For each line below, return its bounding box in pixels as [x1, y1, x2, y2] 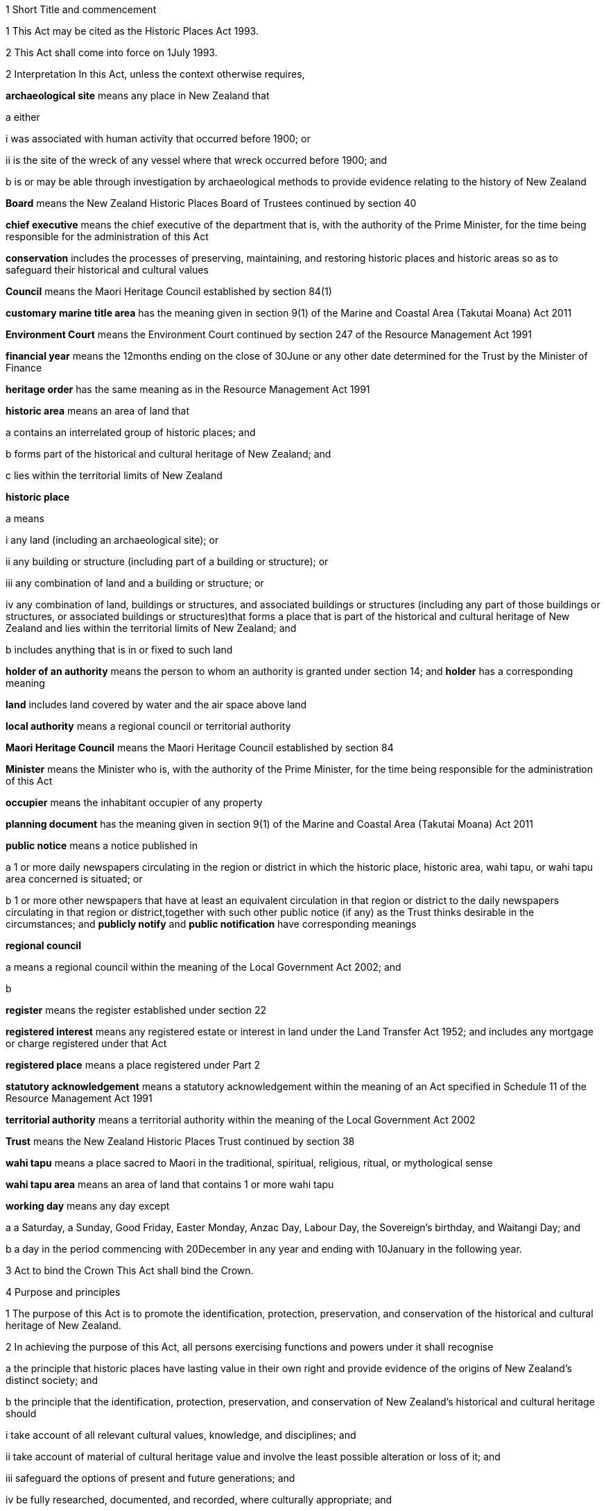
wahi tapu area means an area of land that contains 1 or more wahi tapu [6, 1178, 334, 1190]
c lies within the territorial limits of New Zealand [6, 469, 223, 481]
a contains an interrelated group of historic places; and [6, 426, 256, 438]
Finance [6, 362, 42, 374]
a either [6, 111, 40, 123]
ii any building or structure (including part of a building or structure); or [6, 556, 329, 567]
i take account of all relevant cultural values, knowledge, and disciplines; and [6, 1429, 356, 1441]
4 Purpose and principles [6, 1286, 121, 1298]
